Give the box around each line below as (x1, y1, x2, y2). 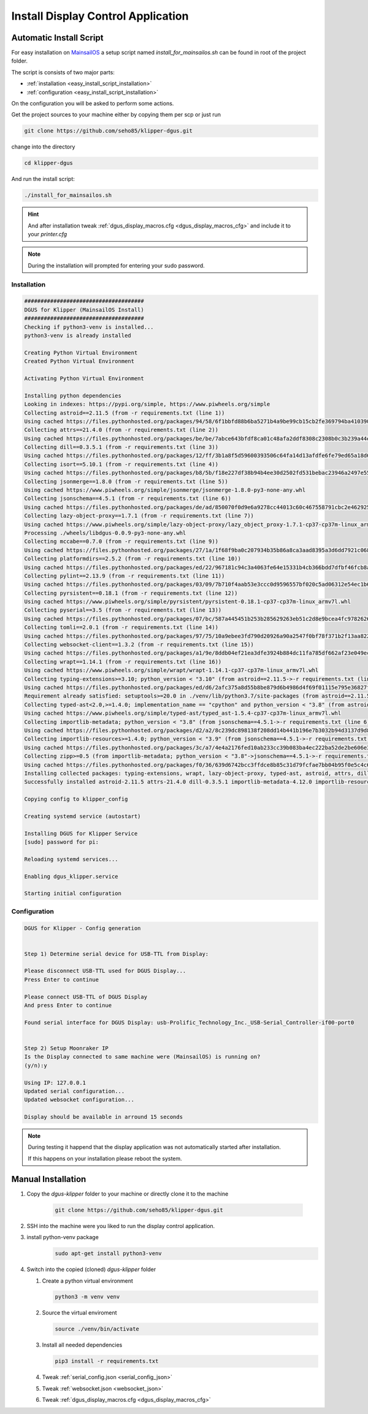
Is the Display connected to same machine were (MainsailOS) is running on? (24, 1053, 261, 1061)
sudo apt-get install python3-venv (55, 1250, 162, 1257)
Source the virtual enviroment (42, 1309, 117, 1316)
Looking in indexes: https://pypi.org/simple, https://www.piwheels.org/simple (24, 401, 270, 408)
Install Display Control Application (11, 9, 189, 23)
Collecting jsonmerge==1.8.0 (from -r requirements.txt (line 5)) (24, 478, 228, 485)
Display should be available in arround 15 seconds (24, 1113, 183, 1121)
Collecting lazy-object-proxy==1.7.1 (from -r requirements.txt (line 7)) (24, 512, 255, 520)
